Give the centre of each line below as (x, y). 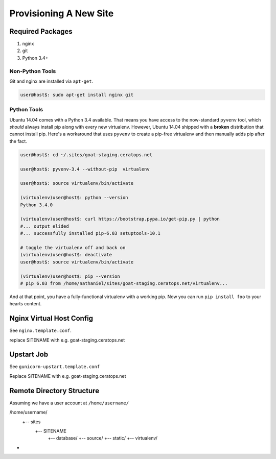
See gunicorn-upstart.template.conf (55, 367)
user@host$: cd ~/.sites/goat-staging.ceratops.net (86, 155)
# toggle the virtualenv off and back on (73, 247)
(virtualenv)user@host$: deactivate (66, 255)
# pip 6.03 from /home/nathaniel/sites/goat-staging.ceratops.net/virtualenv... (124, 283)
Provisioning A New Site (62, 13)
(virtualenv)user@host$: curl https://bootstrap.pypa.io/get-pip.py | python (120, 219)
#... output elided (44, 226)
